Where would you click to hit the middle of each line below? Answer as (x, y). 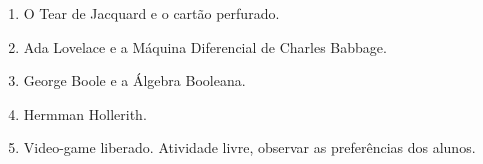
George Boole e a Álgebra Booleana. (134, 80)
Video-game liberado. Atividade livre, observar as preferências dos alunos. (249, 147)
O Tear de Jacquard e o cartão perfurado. (151, 13)
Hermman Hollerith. (85, 113)
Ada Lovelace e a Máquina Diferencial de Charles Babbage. (205, 46)
